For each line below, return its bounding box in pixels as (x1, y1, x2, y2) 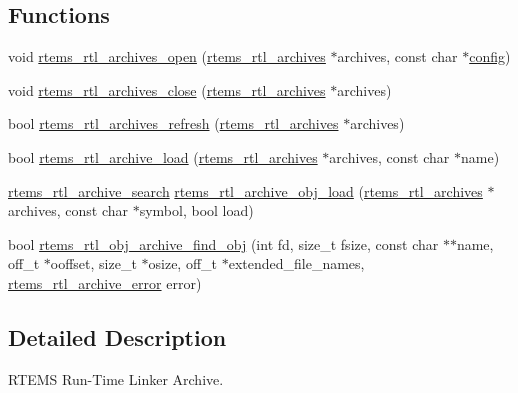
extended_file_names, (228, 253, 365, 274)
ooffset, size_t (50, 253, 137, 274)
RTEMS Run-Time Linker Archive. (8, 368, 224, 389)
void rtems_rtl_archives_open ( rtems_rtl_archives (8, 46, 326, 67)
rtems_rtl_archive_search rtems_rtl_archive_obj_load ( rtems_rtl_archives (8, 180, 483, 201)
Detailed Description (8, 321, 227, 352)
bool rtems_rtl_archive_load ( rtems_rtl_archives (8, 146, 318, 167)
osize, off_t (148, 253, 218, 274)
